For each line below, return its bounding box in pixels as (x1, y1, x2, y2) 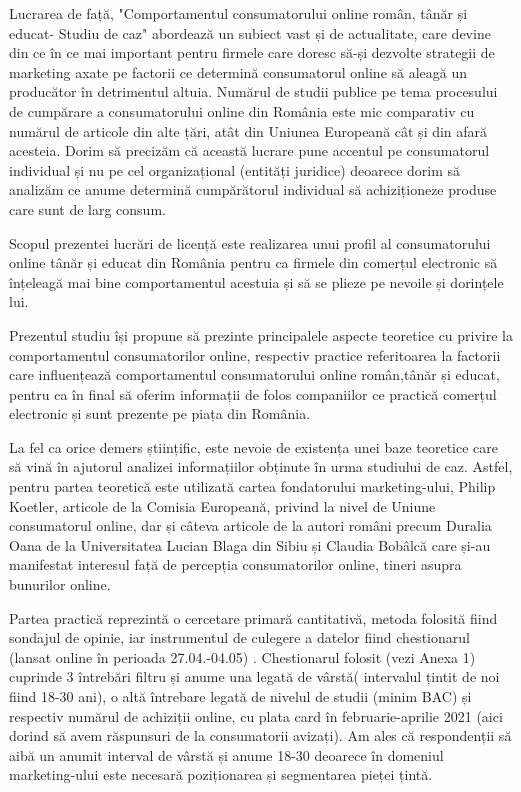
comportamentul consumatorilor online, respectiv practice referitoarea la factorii (9, 344, 501, 365)
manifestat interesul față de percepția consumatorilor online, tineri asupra (9, 554, 462, 575)
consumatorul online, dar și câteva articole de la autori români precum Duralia (9, 515, 492, 536)
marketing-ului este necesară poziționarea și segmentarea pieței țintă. (9, 764, 433, 785)
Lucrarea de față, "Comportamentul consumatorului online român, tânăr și (9, 3, 468, 23)
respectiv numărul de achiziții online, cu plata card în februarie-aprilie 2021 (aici (9, 705, 503, 726)
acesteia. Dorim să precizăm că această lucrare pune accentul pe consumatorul (9, 140, 490, 161)
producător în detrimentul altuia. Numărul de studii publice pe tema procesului (9, 81, 498, 102)
